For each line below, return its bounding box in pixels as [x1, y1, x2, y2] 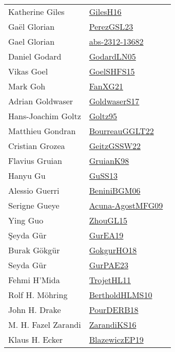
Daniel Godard [8, 50, 62, 62]
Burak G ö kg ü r [8, 244, 60, 256]
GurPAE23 [89, 259, 128, 271]
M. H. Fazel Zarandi [8, 319, 81, 330]
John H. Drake [8, 304, 61, 316]
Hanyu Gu [8, 170, 46, 181]
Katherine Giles [8, 6, 65, 17]
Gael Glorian [8, 35, 55, 47]
